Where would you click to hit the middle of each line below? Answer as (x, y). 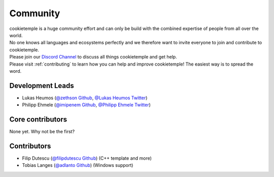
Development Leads (42, 86)
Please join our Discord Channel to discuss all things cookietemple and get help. (93, 57)
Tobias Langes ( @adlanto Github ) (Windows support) (78, 165)
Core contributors (38, 119)
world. (16, 35)
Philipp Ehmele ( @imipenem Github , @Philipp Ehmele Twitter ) (86, 105)
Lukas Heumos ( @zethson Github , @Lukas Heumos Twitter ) (85, 98)
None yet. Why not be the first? (42, 132)
